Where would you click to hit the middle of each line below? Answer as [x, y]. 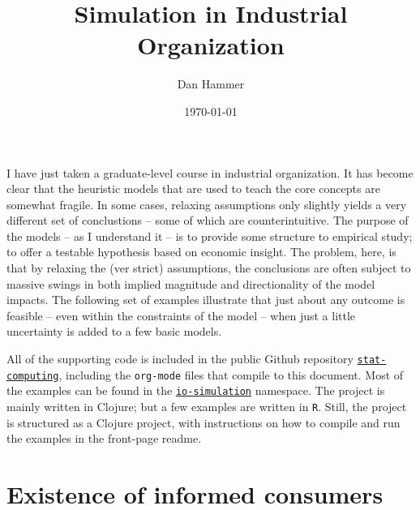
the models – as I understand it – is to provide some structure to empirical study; [210, 236]
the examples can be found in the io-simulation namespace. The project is [196, 390]
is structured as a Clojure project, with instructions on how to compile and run [204, 422]
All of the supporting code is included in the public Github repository [180, 359]
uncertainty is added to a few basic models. [114, 331]
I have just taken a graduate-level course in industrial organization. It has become [210, 172]
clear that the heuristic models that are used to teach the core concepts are [193, 189]
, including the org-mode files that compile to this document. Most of [231, 374]
